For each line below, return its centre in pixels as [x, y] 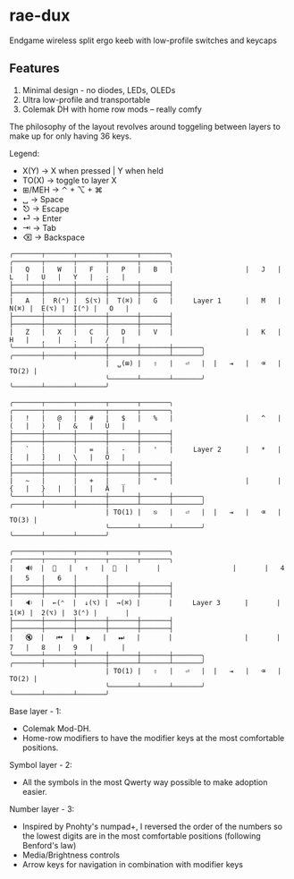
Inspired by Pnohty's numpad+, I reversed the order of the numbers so [152, 826]
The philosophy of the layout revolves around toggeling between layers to [145, 126]
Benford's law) [49, 845]
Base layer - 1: [35, 711]
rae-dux [40, 16]
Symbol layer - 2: [41, 764]
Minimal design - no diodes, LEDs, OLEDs [99, 90]
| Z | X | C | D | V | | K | [145, 332]
